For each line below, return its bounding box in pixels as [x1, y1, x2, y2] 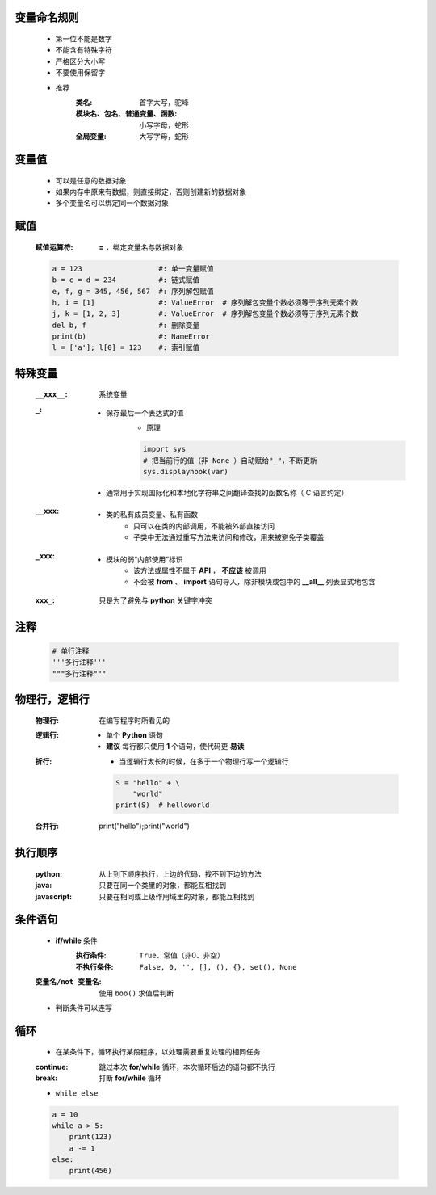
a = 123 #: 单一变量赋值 [52, 263, 214, 273]
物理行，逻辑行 [15, 692, 90, 706]
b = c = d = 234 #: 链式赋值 [52, 276, 200, 284]
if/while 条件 [55, 936, 99, 945]
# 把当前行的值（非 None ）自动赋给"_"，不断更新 [142, 456, 318, 465]
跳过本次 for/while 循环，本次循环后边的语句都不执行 [99, 1062, 275, 1071]
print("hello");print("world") [99, 821, 190, 831]
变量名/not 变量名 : [35, 977, 102, 987]
